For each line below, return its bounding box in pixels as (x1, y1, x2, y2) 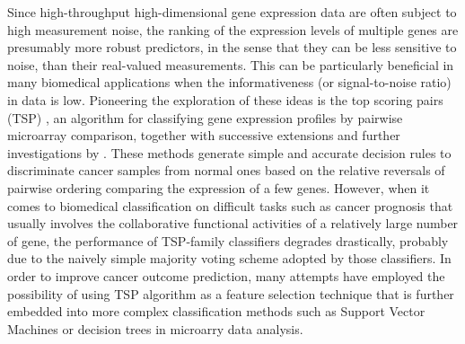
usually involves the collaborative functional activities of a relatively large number (7, 214, 459, 233)
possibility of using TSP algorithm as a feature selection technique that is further (7, 284, 454, 303)
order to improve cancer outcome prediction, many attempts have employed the (7, 266, 445, 285)
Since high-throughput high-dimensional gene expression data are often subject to (7, 3, 457, 21)
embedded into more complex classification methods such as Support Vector (7, 302, 426, 321)
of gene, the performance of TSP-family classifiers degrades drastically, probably (7, 231, 449, 250)
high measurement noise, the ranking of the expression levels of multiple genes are (7, 20, 459, 39)
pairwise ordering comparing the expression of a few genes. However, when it (7, 178, 430, 197)
